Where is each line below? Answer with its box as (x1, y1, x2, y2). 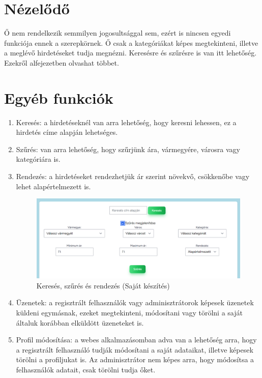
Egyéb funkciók (4, 87, 113, 108)
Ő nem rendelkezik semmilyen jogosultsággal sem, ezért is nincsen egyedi (4, 27, 231, 38)
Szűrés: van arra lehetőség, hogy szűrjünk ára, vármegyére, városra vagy (16, 143, 240, 154)
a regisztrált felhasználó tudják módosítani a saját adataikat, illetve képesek (16, 344, 253, 355)
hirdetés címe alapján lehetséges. (16, 127, 118, 137)
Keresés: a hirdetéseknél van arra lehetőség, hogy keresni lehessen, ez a (16, 117, 237, 127)
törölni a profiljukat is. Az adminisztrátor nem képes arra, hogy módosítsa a (16, 354, 254, 365)
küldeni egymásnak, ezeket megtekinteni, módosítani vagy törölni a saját (16, 307, 243, 318)
